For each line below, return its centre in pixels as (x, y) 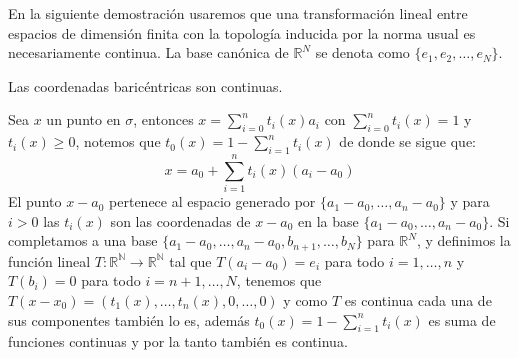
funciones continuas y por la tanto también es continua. (178, 341)
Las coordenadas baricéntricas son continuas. (145, 85)
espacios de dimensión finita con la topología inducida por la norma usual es (242, 32)
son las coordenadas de (180, 220)
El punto (35, 201)
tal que (190, 260)
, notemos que (118, 141)
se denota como (362, 52)
